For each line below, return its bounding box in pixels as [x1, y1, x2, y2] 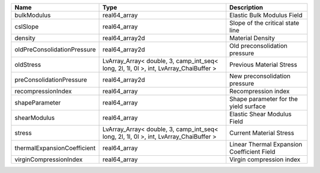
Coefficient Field [229, 148, 276, 156]
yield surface [229, 102, 266, 110]
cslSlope [14, 22, 39, 31]
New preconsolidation [229, 72, 291, 80]
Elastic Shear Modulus [229, 110, 292, 118]
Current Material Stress [229, 129, 295, 137]
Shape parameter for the [229, 95, 298, 103]
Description [229, 4, 263, 11]
